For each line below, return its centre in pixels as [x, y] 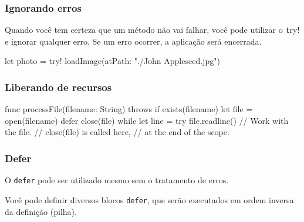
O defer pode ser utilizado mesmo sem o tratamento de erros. [117, 180]
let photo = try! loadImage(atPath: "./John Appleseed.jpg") [112, 61]
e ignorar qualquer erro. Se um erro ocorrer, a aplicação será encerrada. [133, 41]
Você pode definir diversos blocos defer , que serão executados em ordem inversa [149, 199]
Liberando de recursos [58, 87]
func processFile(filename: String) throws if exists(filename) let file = [129, 109]
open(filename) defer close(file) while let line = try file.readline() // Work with [147, 120]
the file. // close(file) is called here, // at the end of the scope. [117, 132]
